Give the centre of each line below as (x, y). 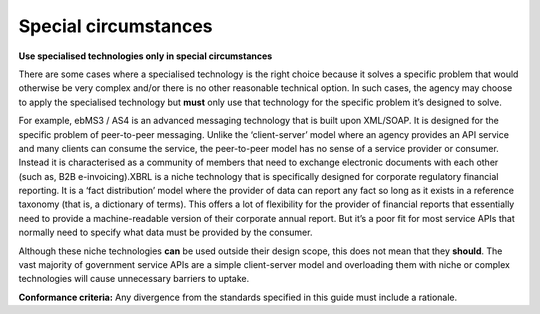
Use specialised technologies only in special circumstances (145, 56)
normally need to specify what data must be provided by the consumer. (165, 232)
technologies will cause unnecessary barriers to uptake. (134, 279)
